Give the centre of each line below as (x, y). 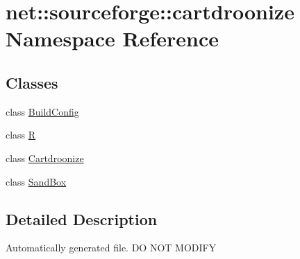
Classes (32, 82)
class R (21, 135)
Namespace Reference (112, 38)
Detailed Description (82, 218)
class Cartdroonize (45, 158)
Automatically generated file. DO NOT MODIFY (111, 248)
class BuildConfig (42, 111)
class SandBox (36, 181)
